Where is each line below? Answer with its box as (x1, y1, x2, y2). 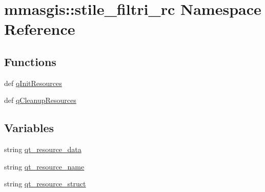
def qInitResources (4, 77, 62, 88)
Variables (4, 120, 54, 136)
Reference (4, 18, 75, 39)
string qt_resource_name (4, 161, 85, 172)
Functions (4, 53, 56, 69)
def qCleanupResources (4, 95, 76, 105)
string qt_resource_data (4, 144, 81, 155)
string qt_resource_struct (4, 178, 86, 189)
